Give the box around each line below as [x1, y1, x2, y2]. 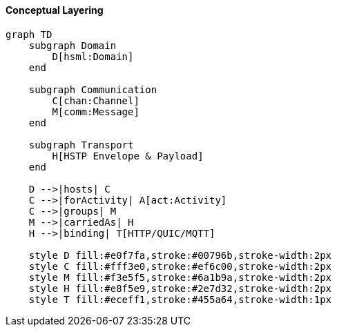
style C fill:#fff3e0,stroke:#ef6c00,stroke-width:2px [28, 260, 332, 272]
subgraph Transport [28, 139, 134, 150]
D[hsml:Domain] [52, 50, 134, 62]
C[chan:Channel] [52, 95, 139, 106]
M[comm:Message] [52, 106, 139, 117]
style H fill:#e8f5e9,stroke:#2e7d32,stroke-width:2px [28, 282, 332, 294]
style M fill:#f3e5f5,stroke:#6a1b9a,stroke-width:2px [28, 271, 332, 283]
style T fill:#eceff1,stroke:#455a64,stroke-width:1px [28, 293, 332, 305]
